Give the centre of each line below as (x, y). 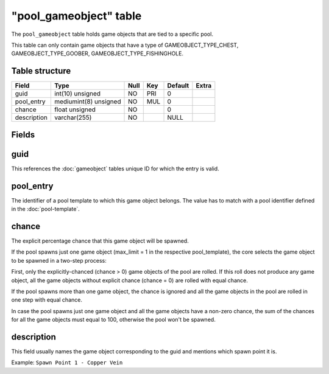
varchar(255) (73, 117)
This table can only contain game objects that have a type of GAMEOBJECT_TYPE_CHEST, (125, 45)
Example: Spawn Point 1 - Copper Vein (67, 362)
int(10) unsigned (77, 94)
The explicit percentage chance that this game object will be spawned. (100, 241)
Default (178, 86)
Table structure (41, 71)
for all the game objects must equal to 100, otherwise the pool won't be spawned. (113, 320)
